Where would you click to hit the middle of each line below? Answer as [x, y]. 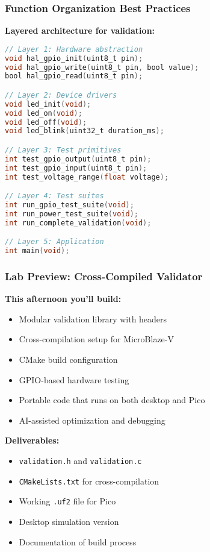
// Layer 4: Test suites [54, 196]
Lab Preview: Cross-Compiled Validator [104, 276]
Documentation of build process [78, 541]
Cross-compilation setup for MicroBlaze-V [96, 339]
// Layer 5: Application [54, 242]
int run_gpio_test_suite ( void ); [69, 205]
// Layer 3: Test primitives [63, 150]
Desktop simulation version [69, 521]
